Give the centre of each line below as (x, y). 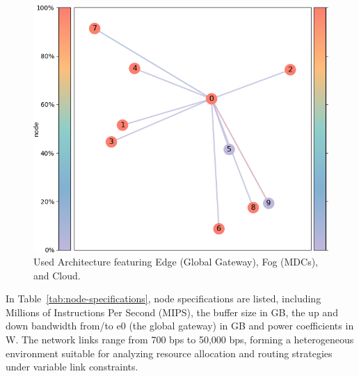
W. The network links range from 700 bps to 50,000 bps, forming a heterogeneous (180, 340)
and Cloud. (57, 275)
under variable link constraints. (72, 367)
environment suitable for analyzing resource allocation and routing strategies (169, 353)
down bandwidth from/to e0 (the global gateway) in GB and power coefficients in (180, 326)
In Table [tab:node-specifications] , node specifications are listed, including (163, 299)
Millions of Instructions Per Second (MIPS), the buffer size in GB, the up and (172, 312)
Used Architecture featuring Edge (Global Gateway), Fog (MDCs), (176, 262)
